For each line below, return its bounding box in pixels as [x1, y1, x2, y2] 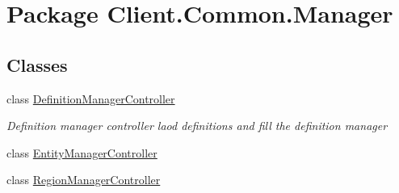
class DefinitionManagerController [6, 90, 175, 107]
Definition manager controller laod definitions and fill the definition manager [6, 117, 388, 134]
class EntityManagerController [6, 144, 157, 161]
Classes [6, 52, 68, 77]
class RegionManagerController [6, 171, 161, 188]
